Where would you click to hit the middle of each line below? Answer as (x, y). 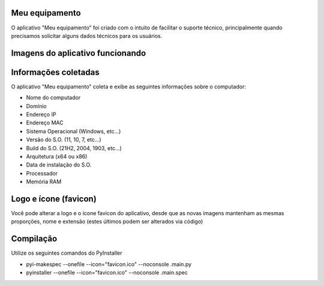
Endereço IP (41, 114)
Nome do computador (53, 98)
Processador (42, 173)
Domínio (37, 106)
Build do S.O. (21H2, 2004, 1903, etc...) (74, 148)
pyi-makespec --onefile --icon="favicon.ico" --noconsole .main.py (109, 264)
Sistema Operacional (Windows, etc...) (73, 131)
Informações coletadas (55, 72)
